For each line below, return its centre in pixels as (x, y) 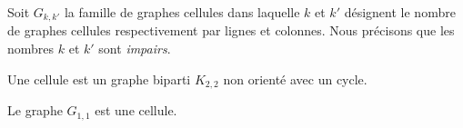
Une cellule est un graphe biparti (99, 79)
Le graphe (35, 110)
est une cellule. (136, 110)
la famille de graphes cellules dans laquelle (182, 12)
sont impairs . (135, 49)
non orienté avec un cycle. (295, 79)
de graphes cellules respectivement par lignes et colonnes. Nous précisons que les (231, 30)
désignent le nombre (400, 12)
